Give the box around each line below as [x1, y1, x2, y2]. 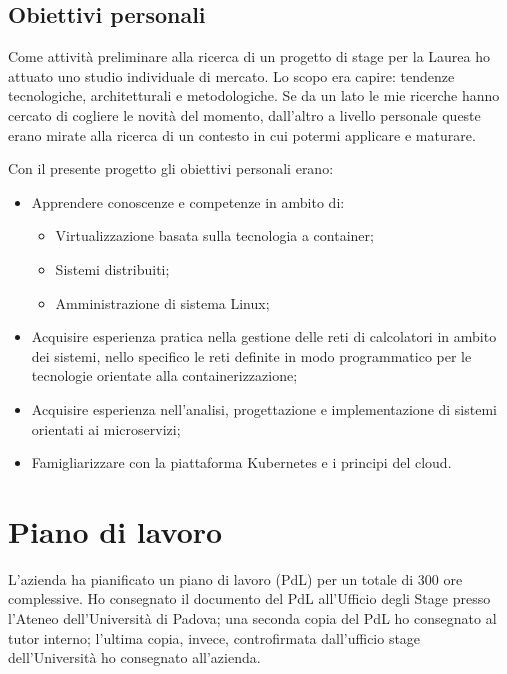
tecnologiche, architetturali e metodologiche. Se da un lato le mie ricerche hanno [8, 85, 500, 106]
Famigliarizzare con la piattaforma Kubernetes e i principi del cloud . [31, 452, 452, 473]
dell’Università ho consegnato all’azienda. [8, 647, 261, 668]
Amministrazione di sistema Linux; [55, 292, 270, 313]
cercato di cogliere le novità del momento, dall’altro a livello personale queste [8, 104, 481, 125]
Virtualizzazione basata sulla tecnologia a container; [55, 225, 374, 246]
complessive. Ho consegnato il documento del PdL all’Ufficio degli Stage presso [8, 588, 491, 609]
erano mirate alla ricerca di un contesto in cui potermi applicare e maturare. [8, 124, 476, 145]
